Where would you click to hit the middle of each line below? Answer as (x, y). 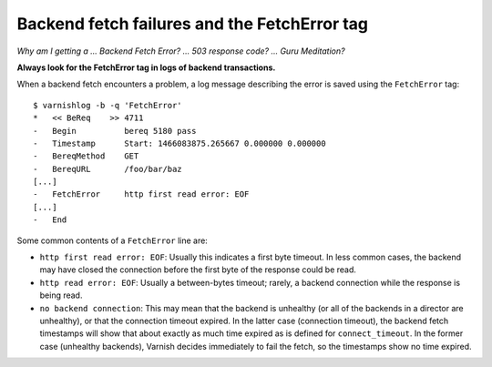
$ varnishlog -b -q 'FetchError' (108, 105)
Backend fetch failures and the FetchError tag (193, 24)
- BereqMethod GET (86, 156)
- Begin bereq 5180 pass (115, 131)
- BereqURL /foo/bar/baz (108, 169)
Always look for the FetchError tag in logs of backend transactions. (146, 67)
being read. (61, 295)
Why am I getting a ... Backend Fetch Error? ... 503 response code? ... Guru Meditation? (181, 51)
